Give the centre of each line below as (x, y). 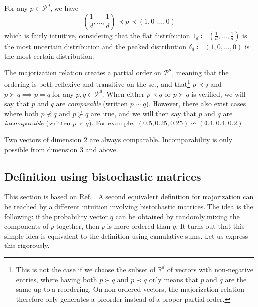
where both (22, 113)
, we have (64, 8)
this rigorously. (27, 245)
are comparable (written (92, 103)
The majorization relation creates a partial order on (83, 72)
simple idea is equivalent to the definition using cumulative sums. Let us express (126, 235)
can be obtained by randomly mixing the (178, 216)
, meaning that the (200, 72)
